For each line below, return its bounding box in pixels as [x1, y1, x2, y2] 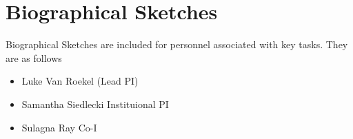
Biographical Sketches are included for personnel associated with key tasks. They [6, 37, 348, 52]
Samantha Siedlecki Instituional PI [21, 96, 169, 111]
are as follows [6, 50, 62, 65]
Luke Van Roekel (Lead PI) [21, 74, 139, 88]
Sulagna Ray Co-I [21, 120, 97, 134]
